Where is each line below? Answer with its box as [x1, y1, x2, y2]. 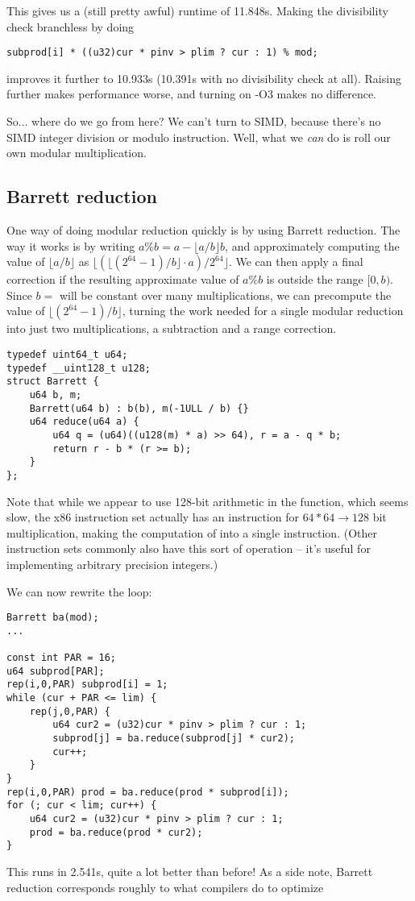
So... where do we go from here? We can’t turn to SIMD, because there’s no [6, 113, 381, 130]
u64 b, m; [29, 388, 82, 401]
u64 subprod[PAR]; [6, 665, 105, 677]
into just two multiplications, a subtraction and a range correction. [6, 320, 337, 337]
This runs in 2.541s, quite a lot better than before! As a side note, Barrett [6, 862, 373, 879]
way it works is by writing [6, 237, 135, 254]
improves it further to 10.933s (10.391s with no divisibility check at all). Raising [6, 69, 401, 86]
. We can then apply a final [228, 253, 363, 270]
